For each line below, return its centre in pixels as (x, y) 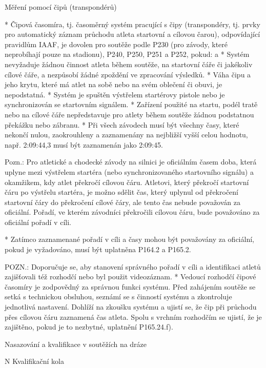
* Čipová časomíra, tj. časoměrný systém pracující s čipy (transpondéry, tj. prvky (132, 24)
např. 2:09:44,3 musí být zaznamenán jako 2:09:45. (84, 144)
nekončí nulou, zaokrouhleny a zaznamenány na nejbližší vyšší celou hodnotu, (126, 135)
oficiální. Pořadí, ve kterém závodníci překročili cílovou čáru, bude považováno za (132, 212)
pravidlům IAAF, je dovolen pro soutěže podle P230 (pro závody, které (116, 44)
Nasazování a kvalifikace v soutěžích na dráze (76, 344)
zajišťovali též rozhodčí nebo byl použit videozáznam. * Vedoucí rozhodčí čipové (130, 277)
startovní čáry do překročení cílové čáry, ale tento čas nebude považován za (122, 202)
